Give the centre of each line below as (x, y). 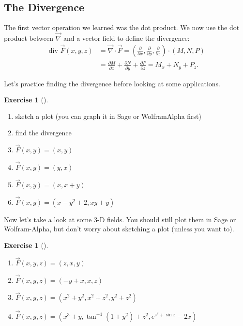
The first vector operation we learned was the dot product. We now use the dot (122, 27)
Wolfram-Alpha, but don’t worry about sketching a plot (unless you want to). (119, 229)
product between (29, 38)
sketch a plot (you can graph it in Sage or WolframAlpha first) (108, 116)
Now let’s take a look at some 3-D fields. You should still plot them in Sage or (120, 219)
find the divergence (43, 132)
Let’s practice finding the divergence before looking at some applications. (112, 83)
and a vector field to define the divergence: (126, 38)
